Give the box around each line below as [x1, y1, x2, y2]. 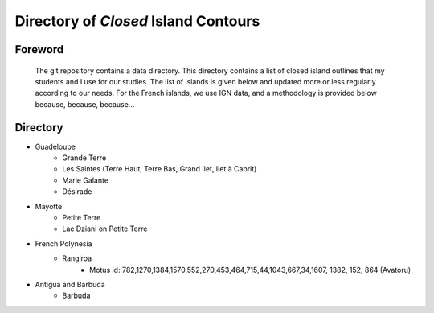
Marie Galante [62, 175, 108, 185]
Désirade [62, 187, 92, 196]
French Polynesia [35, 238, 92, 249]
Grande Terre [62, 153, 107, 163]
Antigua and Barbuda [35, 279, 106, 289]
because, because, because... [35, 99, 135, 109]
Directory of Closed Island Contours [14, 12, 260, 30]
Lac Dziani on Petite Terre [62, 224, 148, 233]
